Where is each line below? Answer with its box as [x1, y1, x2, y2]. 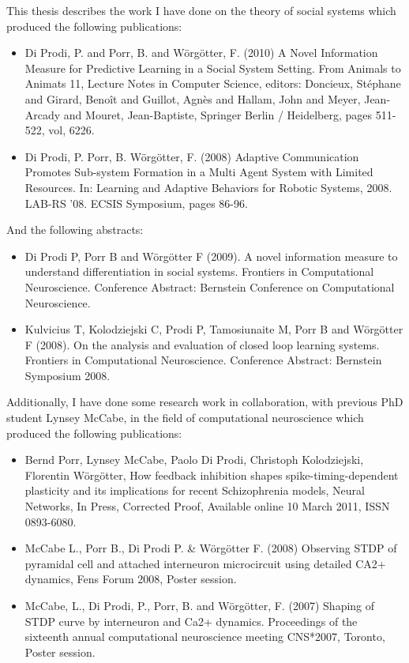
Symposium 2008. [24, 367, 111, 383]
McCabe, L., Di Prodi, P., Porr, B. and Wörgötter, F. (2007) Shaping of [24, 597, 375, 613]
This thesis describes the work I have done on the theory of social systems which [6, 2, 396, 18]
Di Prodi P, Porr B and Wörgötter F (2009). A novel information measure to [24, 247, 398, 264]
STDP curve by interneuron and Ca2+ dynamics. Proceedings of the [24, 612, 358, 629]
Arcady [24, 106, 61, 122]
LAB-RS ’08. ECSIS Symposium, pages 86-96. [24, 194, 248, 211]
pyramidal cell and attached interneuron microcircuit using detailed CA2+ [24, 555, 386, 571]
